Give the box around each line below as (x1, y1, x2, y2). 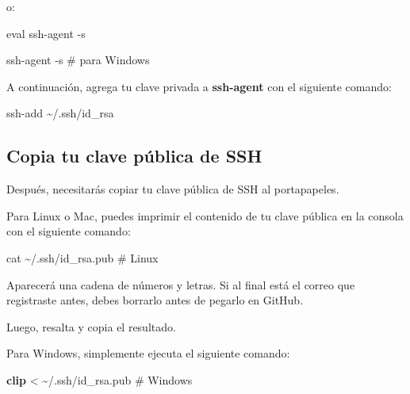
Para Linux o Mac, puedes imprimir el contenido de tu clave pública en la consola (6, 207, 404, 224)
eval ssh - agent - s (6, 25, 86, 41)
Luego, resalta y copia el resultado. (6, 318, 176, 335)
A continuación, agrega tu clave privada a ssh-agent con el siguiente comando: (6, 78, 392, 94)
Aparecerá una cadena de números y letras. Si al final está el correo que (6, 276, 355, 293)
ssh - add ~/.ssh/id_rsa (6, 105, 114, 121)
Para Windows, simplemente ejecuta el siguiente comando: (6, 345, 290, 361)
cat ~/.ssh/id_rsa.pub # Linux (6, 249, 159, 266)
